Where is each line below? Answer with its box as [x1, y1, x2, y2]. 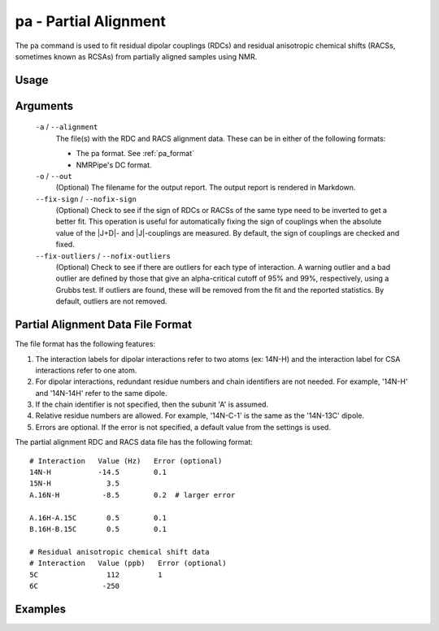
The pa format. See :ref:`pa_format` [76, 149, 195, 159]
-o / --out [35, 171, 72, 181]
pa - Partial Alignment [15, 12, 166, 30]
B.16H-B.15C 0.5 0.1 [29, 524, 167, 533]
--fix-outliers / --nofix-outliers [35, 250, 171, 260]
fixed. [55, 240, 75, 250]
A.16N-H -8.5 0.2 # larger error [29, 490, 236, 499]
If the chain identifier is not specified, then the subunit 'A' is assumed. [35, 399, 268, 410]
